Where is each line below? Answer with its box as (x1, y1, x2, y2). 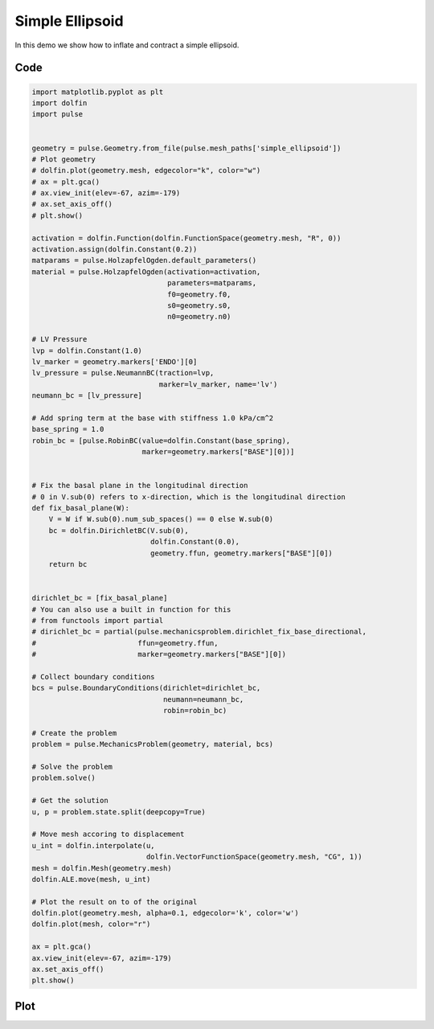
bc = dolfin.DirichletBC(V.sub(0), (48, 526, 189, 535)
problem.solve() (31, 773, 96, 783)
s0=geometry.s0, (167, 301, 231, 310)
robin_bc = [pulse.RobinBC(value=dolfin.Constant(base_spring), (31, 436, 291, 445)
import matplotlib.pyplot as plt (31, 87, 164, 96)
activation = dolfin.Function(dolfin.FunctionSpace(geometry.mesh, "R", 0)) (31, 233, 342, 243)
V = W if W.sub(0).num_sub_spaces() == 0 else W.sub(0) (48, 514, 274, 524)
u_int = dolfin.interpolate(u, (31, 841, 156, 850)
